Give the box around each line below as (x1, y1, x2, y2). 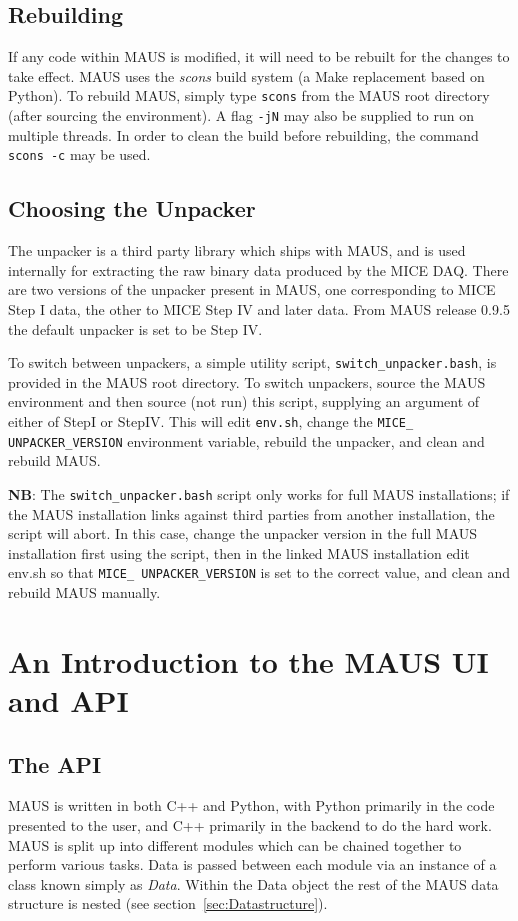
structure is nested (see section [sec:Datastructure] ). (8, 893, 328, 914)
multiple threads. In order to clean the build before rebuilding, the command (8, 124, 479, 145)
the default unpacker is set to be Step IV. (8, 318, 263, 339)
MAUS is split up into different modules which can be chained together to (8, 834, 462, 855)
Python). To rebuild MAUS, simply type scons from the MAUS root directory (8, 85, 490, 106)
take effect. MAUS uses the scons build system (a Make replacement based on (8, 65, 485, 86)
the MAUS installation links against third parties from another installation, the (8, 503, 495, 524)
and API (8, 679, 129, 720)
